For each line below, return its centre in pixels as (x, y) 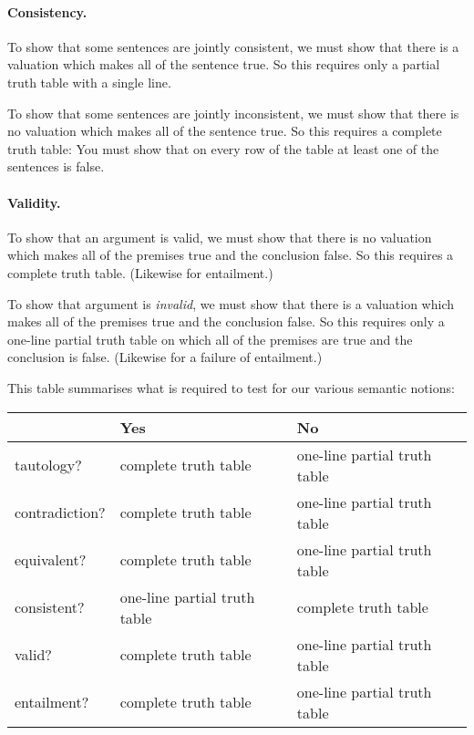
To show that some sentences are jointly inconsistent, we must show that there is (233, 113)
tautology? (48, 465)
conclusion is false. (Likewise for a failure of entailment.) (165, 357)
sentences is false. (56, 166)
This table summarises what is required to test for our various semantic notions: (231, 387)
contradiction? (60, 512)
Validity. (34, 202)
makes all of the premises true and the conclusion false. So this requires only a (226, 321)
